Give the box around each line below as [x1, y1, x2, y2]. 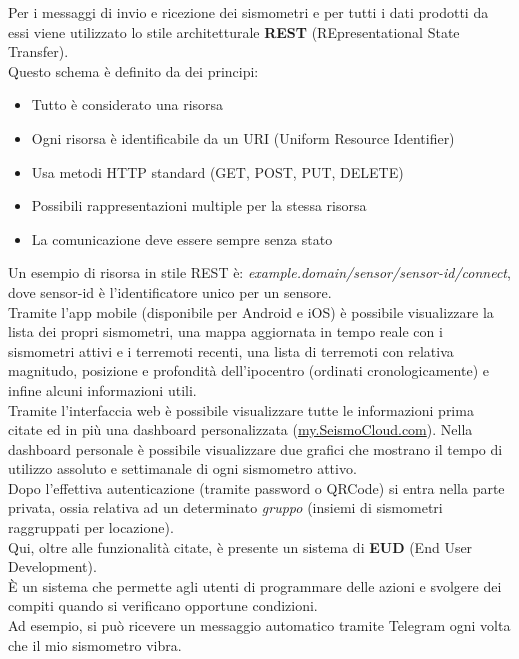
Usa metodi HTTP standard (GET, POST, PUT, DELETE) [31, 161, 404, 182]
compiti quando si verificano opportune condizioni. [8, 595, 318, 616]
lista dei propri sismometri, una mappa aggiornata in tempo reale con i [8, 321, 443, 342]
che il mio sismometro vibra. [8, 634, 182, 655]
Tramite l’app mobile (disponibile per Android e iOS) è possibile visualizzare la [8, 301, 494, 322]
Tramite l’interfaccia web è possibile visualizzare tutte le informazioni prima [8, 399, 474, 420]
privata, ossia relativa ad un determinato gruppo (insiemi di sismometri [8, 497, 443, 518]
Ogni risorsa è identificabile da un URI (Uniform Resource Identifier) [31, 127, 455, 148]
